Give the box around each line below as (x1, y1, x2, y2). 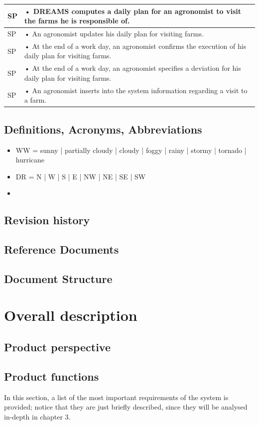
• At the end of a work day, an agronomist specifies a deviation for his (24, 63, 241, 73)
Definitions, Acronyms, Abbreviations (4, 121, 202, 137)
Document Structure (4, 271, 113, 286)
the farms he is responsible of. (24, 15, 130, 26)
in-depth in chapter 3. (4, 411, 71, 422)
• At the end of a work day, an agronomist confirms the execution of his (24, 40, 247, 51)
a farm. (24, 95, 46, 105)
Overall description (4, 305, 137, 325)
